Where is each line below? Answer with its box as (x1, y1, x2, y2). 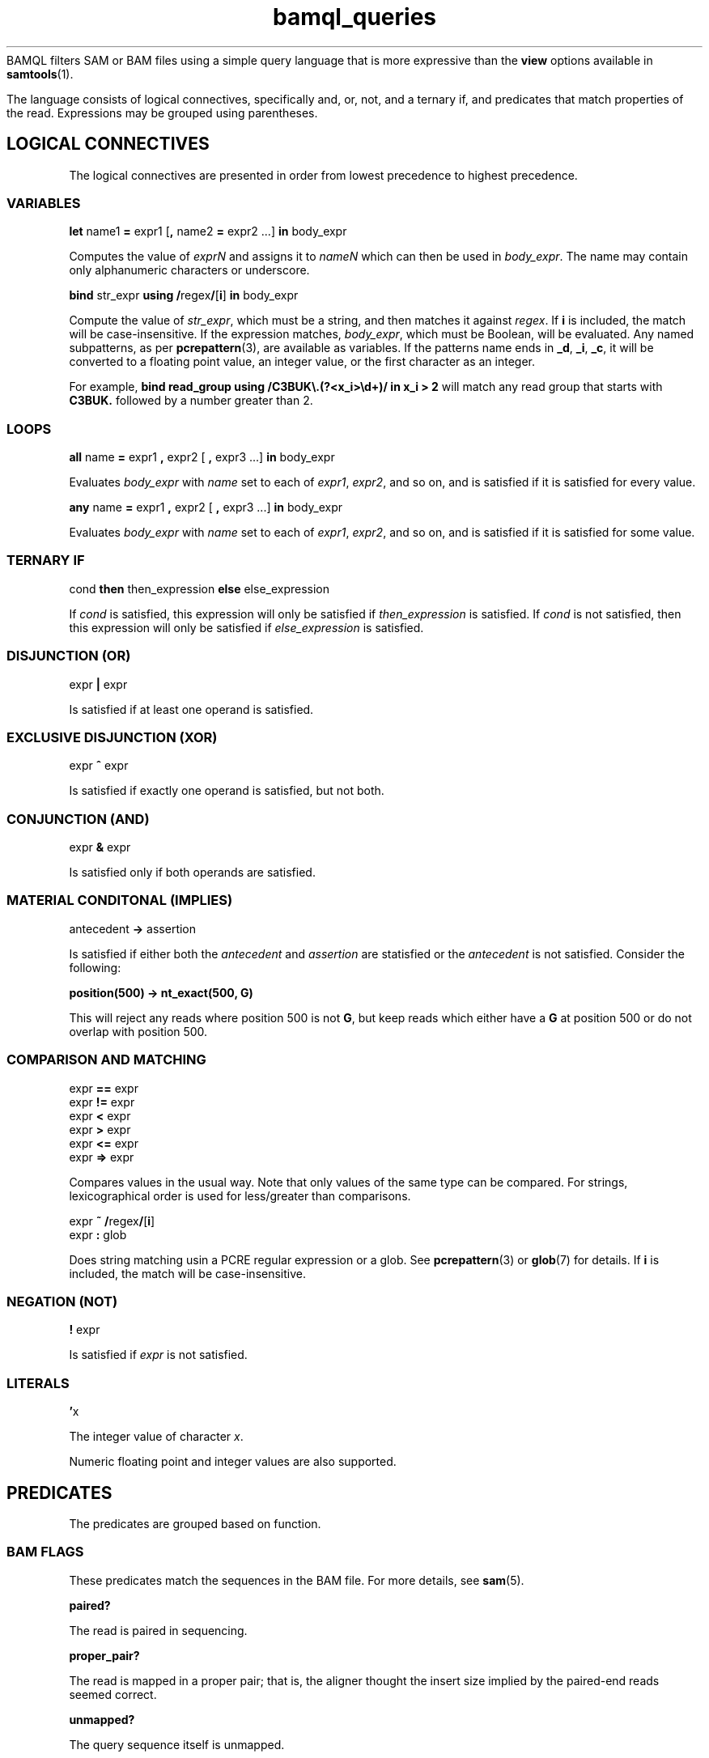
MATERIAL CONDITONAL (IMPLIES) (6, 892, 233, 909)
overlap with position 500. (69, 1024, 208, 1038)
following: (69, 960, 121, 975)
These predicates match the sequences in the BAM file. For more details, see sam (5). (69, 1573, 524, 1587)
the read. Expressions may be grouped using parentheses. (6, 105, 318, 120)
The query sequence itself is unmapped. (69, 1737, 285, 1752)
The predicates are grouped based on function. (69, 1516, 321, 1531)
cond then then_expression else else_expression (69, 581, 330, 596)
